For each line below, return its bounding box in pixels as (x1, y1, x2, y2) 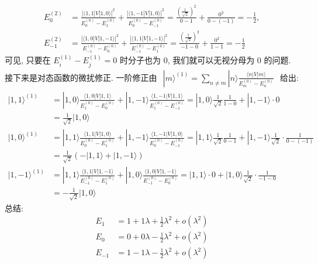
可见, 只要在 (5, 54, 51, 66)
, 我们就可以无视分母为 (167, 54, 255, 66)
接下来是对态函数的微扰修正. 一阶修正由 (5, 71, 157, 83)
